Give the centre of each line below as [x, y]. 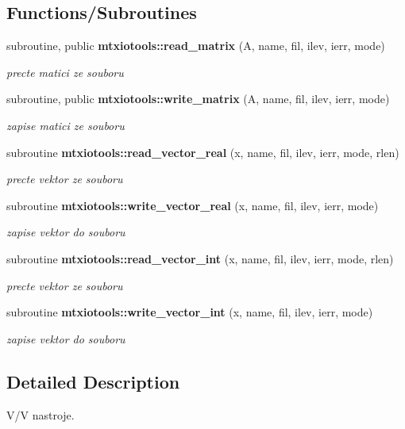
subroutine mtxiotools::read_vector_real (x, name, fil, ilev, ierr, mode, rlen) [203, 152]
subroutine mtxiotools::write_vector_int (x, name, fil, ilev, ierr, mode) [190, 312]
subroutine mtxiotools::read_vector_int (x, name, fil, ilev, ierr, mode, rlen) [200, 258]
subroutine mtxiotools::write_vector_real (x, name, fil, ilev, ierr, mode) [193, 205]
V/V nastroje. [40, 414]
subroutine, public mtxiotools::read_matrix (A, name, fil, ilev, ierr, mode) [196, 46]
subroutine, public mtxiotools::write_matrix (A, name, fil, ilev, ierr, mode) [198, 99]
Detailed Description [93, 381]
